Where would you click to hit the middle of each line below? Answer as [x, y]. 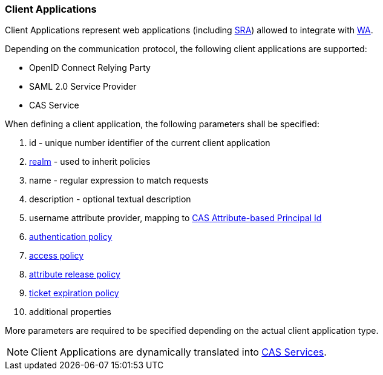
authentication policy [71, 237]
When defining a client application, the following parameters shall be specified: [162, 124]
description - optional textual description [110, 199]
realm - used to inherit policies [90, 162]
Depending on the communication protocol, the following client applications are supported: [186, 49]
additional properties [70, 312]
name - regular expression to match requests [119, 181]
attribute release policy [75, 274]
